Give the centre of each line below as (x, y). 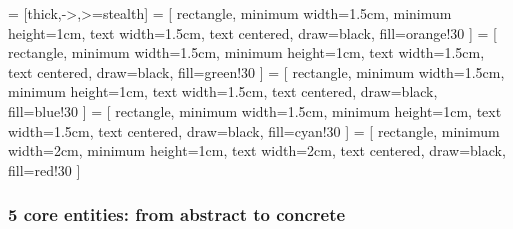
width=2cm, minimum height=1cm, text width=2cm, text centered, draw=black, (257, 150)
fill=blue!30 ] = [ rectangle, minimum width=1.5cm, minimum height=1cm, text (255, 110)
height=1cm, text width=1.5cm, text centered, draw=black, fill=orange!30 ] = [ (252, 32)
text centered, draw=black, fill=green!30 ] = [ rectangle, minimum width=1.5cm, (256, 71)
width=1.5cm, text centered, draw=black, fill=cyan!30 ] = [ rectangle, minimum (254, 130)
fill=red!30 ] (44, 169)
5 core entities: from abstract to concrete (177, 214)
